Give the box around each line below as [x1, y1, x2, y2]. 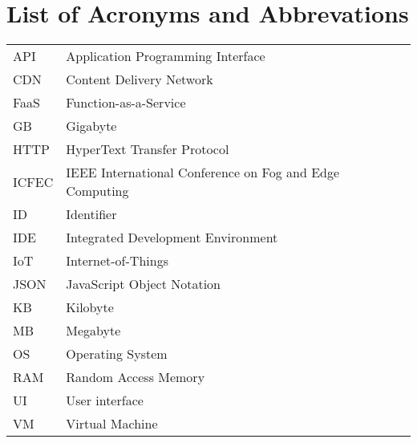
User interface [66, 391, 144, 410]
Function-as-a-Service [66, 93, 186, 112]
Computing [66, 181, 129, 201]
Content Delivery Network [66, 70, 213, 89]
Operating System [66, 344, 168, 364]
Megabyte [66, 321, 121, 340]
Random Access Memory [66, 368, 205, 387]
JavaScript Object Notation [66, 274, 221, 294]
